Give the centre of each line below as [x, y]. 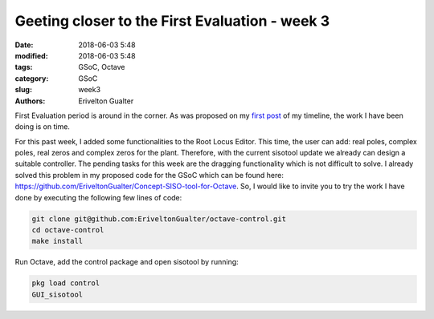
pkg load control [66, 283]
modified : [31, 55]
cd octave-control [68, 230]
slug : [23, 90]
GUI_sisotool [57, 294]
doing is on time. [42, 127]
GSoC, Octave [102, 67]
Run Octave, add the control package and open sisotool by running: [127, 262]
